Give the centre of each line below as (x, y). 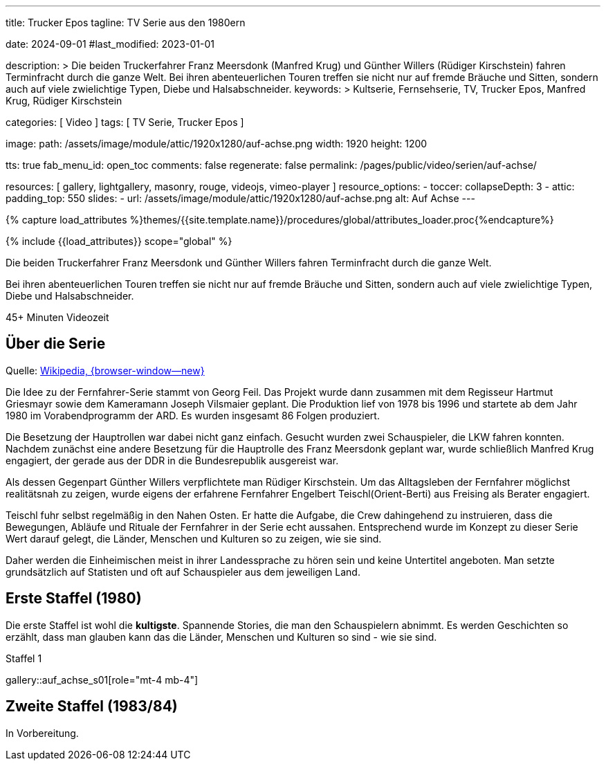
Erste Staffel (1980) (74, 599)
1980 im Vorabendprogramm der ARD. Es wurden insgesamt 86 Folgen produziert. (193, 415)
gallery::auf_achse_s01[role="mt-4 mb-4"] (102, 680)
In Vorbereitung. (42, 733)
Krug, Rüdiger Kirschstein (64, 101)
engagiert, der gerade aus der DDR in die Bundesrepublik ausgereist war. (172, 460)
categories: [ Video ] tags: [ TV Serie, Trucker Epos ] (125, 122)
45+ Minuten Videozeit (57, 317)
